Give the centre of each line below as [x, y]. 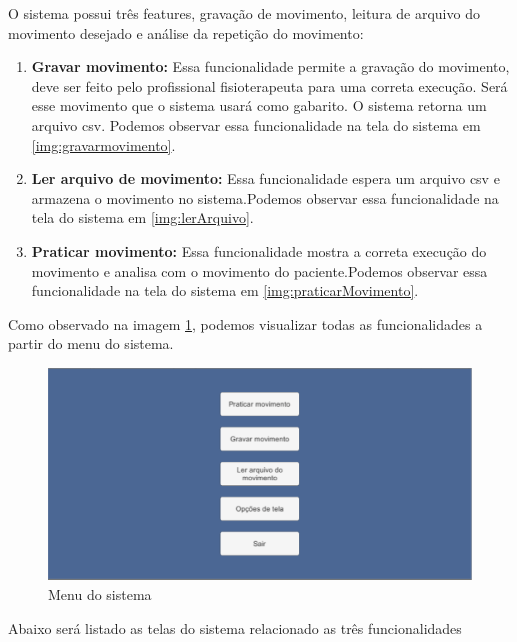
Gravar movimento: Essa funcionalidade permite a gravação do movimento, [270, 66]
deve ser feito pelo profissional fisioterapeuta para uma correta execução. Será [269, 85]
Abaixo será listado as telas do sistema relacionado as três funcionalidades [235, 627]
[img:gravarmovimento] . [103, 144]
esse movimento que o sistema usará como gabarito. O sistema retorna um [259, 105]
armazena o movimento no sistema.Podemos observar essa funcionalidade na [265, 197]
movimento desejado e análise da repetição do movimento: [186, 32]
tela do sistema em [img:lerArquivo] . [142, 217]
